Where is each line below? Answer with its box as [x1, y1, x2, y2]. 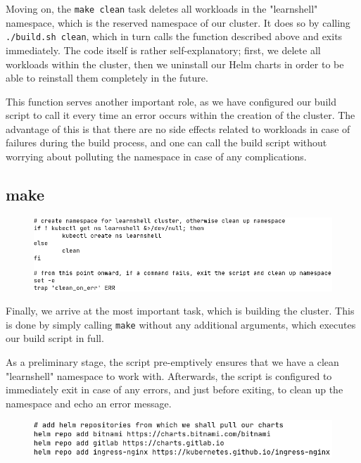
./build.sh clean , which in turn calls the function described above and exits [6, 29, 343, 44]
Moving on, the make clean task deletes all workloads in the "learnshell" [6, 1, 318, 15]
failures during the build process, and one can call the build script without [6, 135, 327, 150]
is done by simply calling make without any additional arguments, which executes [6, 317, 356, 331]
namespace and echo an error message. [6, 395, 172, 410]
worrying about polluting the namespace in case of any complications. [6, 149, 307, 164]
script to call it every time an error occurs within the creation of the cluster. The [6, 108, 355, 122]
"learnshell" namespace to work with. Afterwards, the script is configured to [6, 368, 332, 383]
